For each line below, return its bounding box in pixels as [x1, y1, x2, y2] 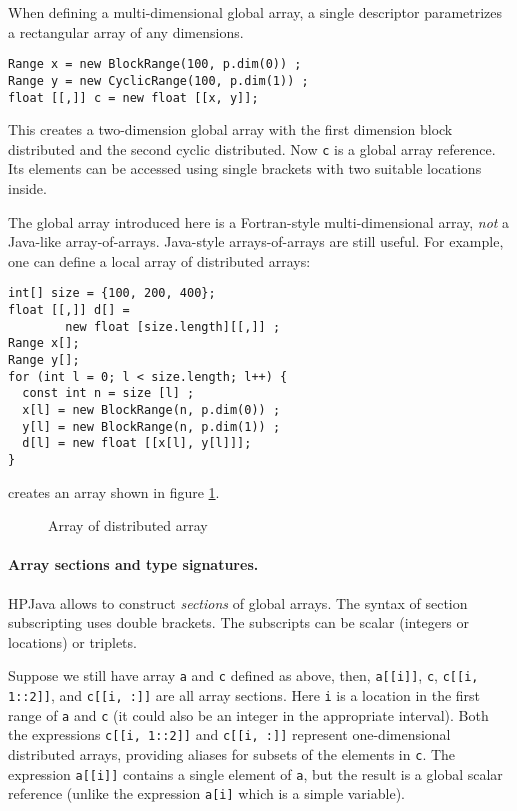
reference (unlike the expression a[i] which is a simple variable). [8, 783, 405, 804]
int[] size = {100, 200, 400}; [8, 286, 216, 301]
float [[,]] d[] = [8, 303, 130, 318]
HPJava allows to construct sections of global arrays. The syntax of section [8, 592, 468, 613]
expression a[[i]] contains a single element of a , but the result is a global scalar [8, 763, 503, 784]
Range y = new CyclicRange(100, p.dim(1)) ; [8, 73, 309, 88]
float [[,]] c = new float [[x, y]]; [8, 90, 259, 105]
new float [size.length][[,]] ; [65, 319, 281, 334]
